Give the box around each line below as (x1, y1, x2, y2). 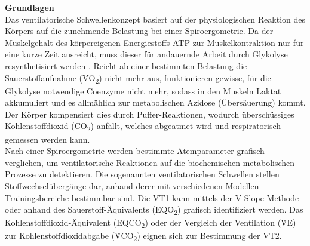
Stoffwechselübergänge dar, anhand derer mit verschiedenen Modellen (5, 179, 259, 192)
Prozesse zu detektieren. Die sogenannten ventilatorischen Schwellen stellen (5, 168, 280, 180)
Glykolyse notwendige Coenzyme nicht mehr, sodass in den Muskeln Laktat (5, 84, 281, 97)
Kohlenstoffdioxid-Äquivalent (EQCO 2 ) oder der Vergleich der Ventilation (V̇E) (5, 216, 296, 230)
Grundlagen (5, 1, 54, 13)
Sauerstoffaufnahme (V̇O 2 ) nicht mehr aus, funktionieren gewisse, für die (5, 71, 271, 85)
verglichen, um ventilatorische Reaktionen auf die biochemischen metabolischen (5, 156, 295, 168)
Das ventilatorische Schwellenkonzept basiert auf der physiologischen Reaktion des (5, 13, 306, 25)
